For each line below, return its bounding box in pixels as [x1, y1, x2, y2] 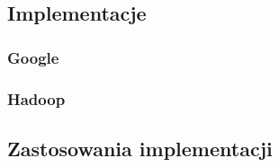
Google [7, 46, 59, 68]
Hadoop [7, 87, 66, 110]
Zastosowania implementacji [7, 134, 273, 162]
